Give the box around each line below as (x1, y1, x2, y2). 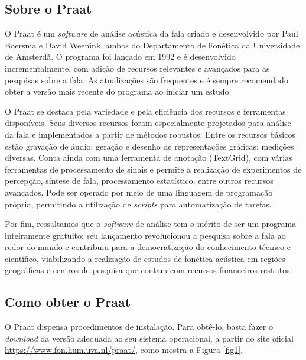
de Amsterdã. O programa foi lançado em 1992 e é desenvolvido (5, 50, 236, 63)
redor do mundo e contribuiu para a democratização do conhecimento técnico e (5, 241, 291, 253)
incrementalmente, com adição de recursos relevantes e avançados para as (5, 61, 270, 74)
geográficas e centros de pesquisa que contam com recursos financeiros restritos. (5, 264, 292, 276)
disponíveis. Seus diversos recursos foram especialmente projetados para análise (5, 116, 291, 129)
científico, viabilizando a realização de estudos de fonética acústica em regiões (5, 252, 285, 264)
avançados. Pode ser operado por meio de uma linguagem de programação (5, 186, 273, 198)
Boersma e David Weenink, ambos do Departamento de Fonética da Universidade (5, 38, 300, 51)
